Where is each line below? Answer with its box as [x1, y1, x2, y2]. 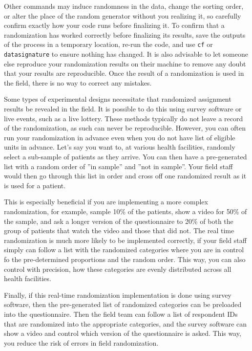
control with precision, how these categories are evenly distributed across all [4, 263, 231, 274]
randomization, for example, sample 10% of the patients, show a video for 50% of [4, 206, 247, 216]
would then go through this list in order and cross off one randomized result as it [4, 171, 247, 181]
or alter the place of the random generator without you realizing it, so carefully [4, 10, 241, 21]
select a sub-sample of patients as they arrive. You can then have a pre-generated [4, 152, 247, 162]
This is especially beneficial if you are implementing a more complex [4, 197, 208, 207]
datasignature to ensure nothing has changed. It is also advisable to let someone [4, 49, 248, 59]
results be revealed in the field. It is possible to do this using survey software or [4, 104, 242, 114]
